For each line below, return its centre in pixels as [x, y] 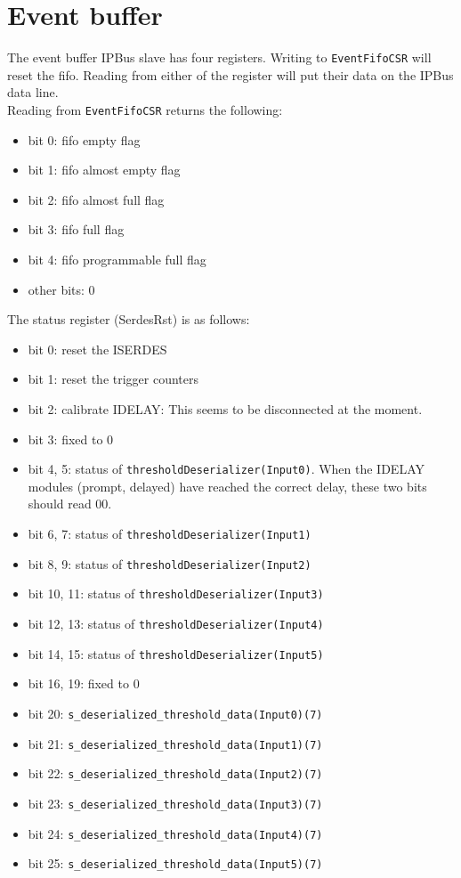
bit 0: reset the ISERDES [97, 349]
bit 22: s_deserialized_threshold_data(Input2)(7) [175, 773]
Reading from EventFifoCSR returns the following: [145, 109]
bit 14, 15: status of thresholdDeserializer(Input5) [176, 653]
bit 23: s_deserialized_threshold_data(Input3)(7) [175, 803]
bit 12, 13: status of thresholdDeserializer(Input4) [176, 623]
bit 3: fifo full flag [76, 229]
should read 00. [70, 504]
